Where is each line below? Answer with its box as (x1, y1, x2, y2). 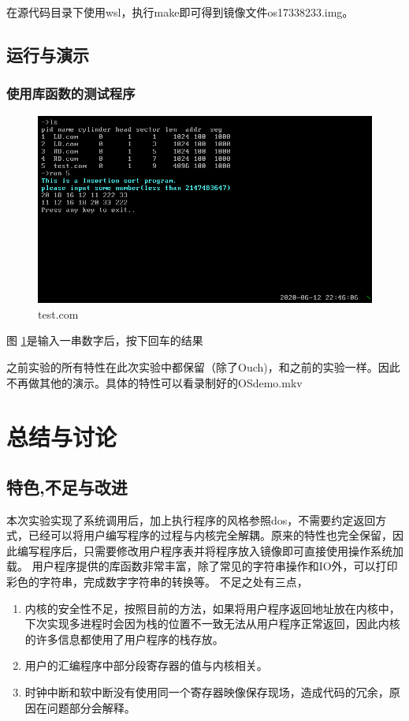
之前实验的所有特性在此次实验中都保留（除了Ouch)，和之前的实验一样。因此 (6, 358, 400, 375)
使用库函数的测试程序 (6, 84, 136, 103)
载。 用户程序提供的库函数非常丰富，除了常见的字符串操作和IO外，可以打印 (6, 558, 398, 574)
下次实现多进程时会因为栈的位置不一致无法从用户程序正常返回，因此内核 (24, 615, 400, 632)
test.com (38, 305, 79, 322)
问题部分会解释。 (46, 699, 136, 715)
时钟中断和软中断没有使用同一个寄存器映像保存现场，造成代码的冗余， (24, 684, 389, 700)
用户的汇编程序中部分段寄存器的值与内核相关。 (24, 657, 268, 674)
